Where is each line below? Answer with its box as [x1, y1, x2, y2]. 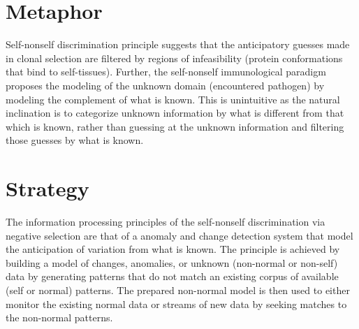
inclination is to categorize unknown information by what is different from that [6, 105, 344, 120]
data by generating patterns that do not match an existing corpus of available [6, 269, 339, 284]
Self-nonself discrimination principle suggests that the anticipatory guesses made [6, 37, 350, 52]
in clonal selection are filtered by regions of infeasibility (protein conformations [6, 50, 343, 65]
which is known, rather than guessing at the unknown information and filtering [6, 119, 344, 133]
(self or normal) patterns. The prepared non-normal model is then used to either [6, 282, 350, 297]
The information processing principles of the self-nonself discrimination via [6, 214, 325, 228]
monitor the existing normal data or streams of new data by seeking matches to [6, 296, 347, 311]
